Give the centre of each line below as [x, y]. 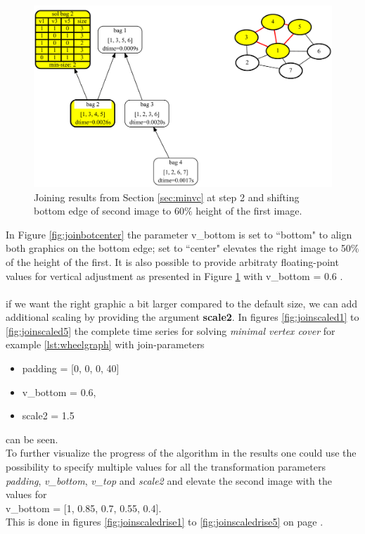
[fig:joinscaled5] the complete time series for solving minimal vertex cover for [171, 330]
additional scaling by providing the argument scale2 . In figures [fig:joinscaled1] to [182, 317]
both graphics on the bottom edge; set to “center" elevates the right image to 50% [182, 248]
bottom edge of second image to [103, 211]
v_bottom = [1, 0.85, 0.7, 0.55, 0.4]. [84, 508]
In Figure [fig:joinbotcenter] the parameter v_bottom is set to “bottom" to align [179, 234]
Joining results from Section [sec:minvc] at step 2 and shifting [167, 197]
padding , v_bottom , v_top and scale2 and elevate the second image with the [169, 480]
